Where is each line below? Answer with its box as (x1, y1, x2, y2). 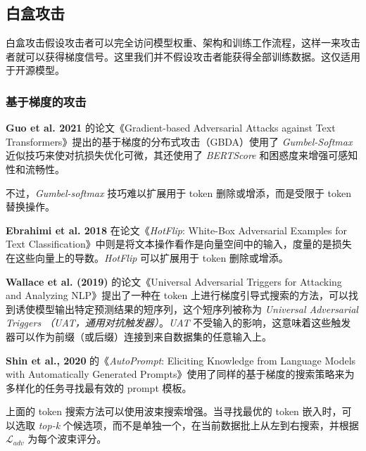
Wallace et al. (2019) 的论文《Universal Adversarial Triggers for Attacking (6, 274, 342, 288)
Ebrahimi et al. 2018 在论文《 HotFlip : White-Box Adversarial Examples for (6, 222, 348, 237)
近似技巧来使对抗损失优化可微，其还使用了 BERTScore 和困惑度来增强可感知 (6, 148, 358, 163)
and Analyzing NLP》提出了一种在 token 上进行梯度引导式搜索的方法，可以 (6, 288, 348, 303)
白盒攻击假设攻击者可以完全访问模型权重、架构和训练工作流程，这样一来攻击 (6, 35, 360, 50)
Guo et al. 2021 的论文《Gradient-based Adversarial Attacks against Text (6, 120, 336, 135)
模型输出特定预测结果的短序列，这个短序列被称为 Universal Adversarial (34, 301, 358, 316)
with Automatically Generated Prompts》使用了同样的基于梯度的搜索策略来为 (6, 367, 355, 381)
